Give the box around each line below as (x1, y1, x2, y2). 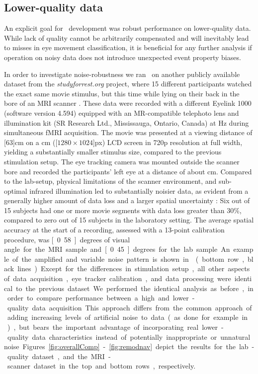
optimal (4, 185, 27, 196)
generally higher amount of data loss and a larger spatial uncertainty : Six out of (4, 195, 250, 206)
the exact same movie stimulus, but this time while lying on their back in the (4, 88, 240, 98)
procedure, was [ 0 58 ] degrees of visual (4, 234, 130, 244)
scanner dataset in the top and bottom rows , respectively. (7, 361, 196, 371)
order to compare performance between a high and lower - (7, 293, 195, 303)
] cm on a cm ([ (12, 137, 58, 147)
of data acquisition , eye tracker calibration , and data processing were (4, 273, 231, 284)
